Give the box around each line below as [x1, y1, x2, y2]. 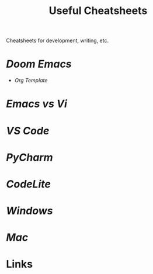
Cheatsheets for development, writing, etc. [6, 37, 109, 44]
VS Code [6, 124, 50, 137]
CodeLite [6, 177, 51, 190]
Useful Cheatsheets [48, 4, 148, 18]
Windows [6, 204, 54, 217]
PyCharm [6, 151, 53, 164]
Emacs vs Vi [6, 98, 67, 110]
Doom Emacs [6, 57, 72, 71]
